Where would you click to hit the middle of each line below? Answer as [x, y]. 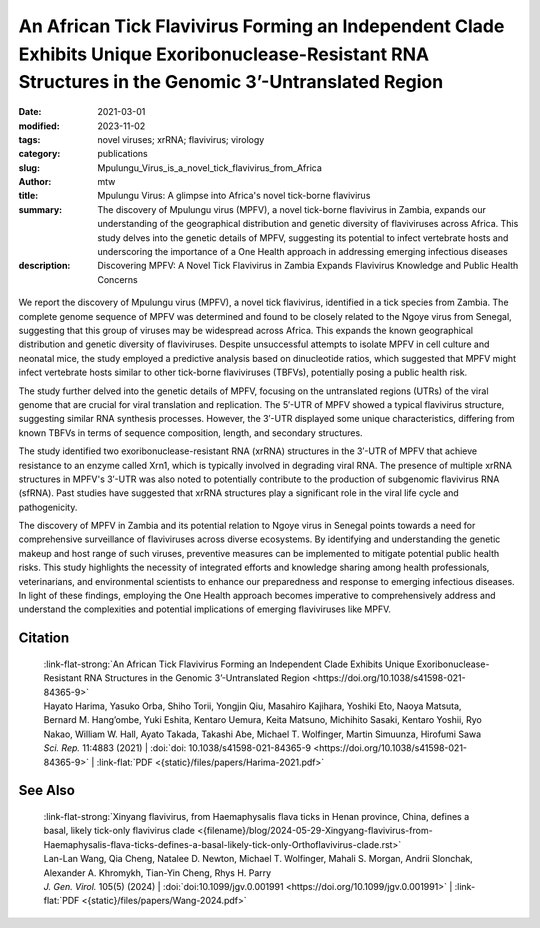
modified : [39, 126]
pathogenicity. [48, 507]
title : [28, 196]
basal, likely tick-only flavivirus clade [119, 831]
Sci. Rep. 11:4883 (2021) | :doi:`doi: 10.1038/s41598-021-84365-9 [177, 748]
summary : [40, 209]
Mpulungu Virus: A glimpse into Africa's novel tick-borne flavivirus [234, 196]
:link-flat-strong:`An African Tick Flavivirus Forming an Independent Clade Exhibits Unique [229, 664]
